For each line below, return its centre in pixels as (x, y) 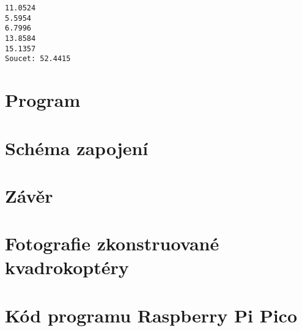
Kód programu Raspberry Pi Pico (151, 315)
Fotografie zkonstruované (112, 243)
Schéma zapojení (77, 147)
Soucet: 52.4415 (38, 59)
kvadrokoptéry (67, 267)
